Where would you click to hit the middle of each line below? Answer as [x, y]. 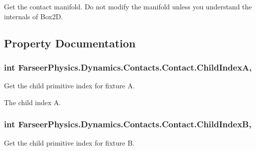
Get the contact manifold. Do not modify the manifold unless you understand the [128, 6]
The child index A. [32, 102]
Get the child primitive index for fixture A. [69, 86]
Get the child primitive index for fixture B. [69, 142]
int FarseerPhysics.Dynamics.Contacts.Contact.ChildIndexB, [128, 124]
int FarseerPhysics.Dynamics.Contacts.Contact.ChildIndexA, [128, 67]
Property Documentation [70, 43]
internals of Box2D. [33, 16]
